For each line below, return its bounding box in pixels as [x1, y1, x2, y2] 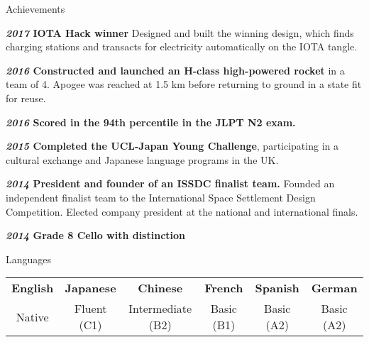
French [204, 280, 243, 297]
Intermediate [128, 300, 192, 317]
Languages [6, 251, 52, 266]
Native [16, 308, 49, 325]
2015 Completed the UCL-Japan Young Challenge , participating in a [6, 138, 338, 153]
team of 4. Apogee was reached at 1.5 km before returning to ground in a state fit [6, 77, 362, 92]
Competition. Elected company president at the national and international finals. [6, 204, 358, 219]
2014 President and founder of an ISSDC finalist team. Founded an [6, 176, 335, 191]
